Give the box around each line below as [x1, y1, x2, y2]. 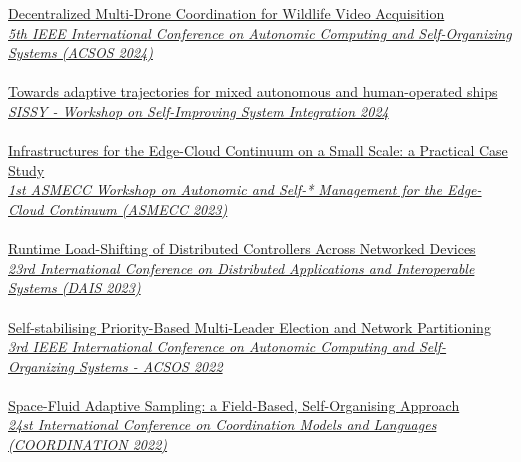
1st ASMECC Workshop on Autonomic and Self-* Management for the [8, 179, 442, 200]
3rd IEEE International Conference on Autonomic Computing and [8, 336, 414, 357]
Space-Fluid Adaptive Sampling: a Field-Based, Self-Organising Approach [8, 394, 460, 415]
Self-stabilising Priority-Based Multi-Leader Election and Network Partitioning [8, 316, 491, 337]
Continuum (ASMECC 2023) [48, 198, 228, 219]
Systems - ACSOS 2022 [79, 355, 223, 376]
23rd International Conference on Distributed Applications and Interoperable [8, 257, 475, 278]
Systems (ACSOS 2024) [8, 42, 153, 63]
